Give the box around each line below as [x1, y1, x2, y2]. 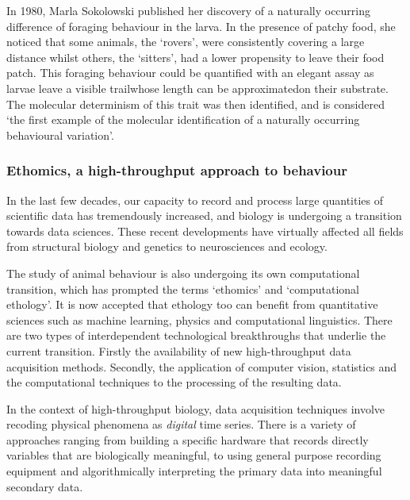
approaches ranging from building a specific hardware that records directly [6, 431, 369, 448]
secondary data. [6, 478, 83, 494]
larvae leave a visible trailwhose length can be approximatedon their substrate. [6, 79, 389, 96]
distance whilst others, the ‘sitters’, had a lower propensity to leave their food [6, 48, 385, 65]
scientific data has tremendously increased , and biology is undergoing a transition [6, 207, 402, 224]
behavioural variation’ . [6, 126, 114, 143]
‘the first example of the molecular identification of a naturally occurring [6, 111, 360, 128]
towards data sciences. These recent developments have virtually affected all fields [6, 222, 404, 239]
